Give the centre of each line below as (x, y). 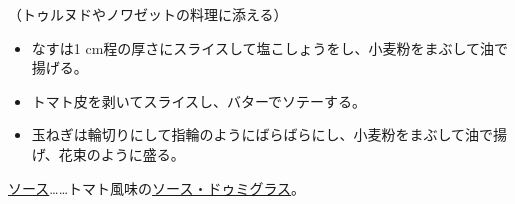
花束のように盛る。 (121, 153)
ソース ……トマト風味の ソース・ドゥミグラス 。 (157, 187)
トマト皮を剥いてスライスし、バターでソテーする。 (199, 100)
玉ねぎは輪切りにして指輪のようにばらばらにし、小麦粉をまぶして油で (262, 134)
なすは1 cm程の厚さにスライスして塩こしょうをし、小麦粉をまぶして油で (270, 47)
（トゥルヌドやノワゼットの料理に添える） (148, 14)
